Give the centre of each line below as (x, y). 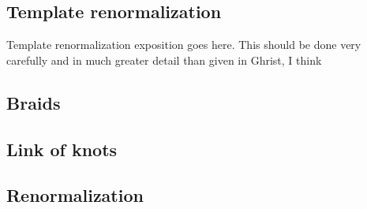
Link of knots (62, 149)
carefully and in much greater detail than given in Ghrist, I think (164, 60)
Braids (34, 102)
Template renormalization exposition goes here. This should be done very (184, 45)
